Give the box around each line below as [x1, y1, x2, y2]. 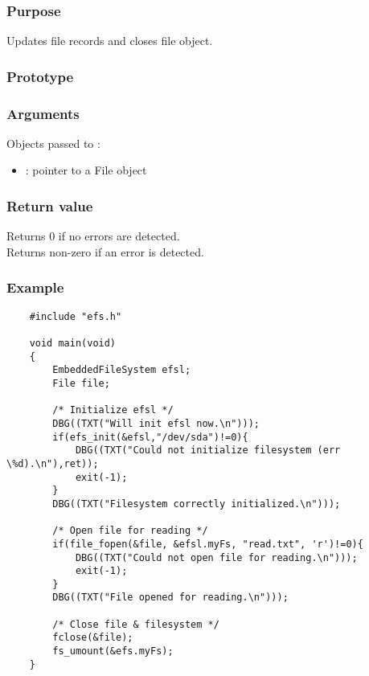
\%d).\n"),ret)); [6, 457, 99, 469]
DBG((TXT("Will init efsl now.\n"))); [52, 417, 260, 429]
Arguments [6, 103, 80, 123]
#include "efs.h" [29, 310, 122, 322]
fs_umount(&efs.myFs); [52, 645, 174, 658]
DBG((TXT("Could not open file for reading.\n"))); [75, 551, 358, 563]
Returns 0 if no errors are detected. [6, 227, 180, 244]
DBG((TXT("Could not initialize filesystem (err [75, 445, 341, 457]
